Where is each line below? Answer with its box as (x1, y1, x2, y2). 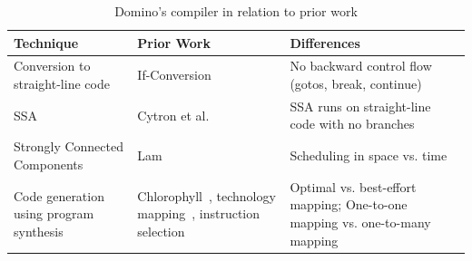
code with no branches (290, 114, 415, 133)
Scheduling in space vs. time (290, 146, 447, 165)
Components (14, 154, 84, 173)
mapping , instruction (137, 204, 261, 223)
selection (137, 221, 185, 240)
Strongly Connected (14, 137, 124, 156)
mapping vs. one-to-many (290, 212, 431, 231)
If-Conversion (137, 65, 211, 84)
